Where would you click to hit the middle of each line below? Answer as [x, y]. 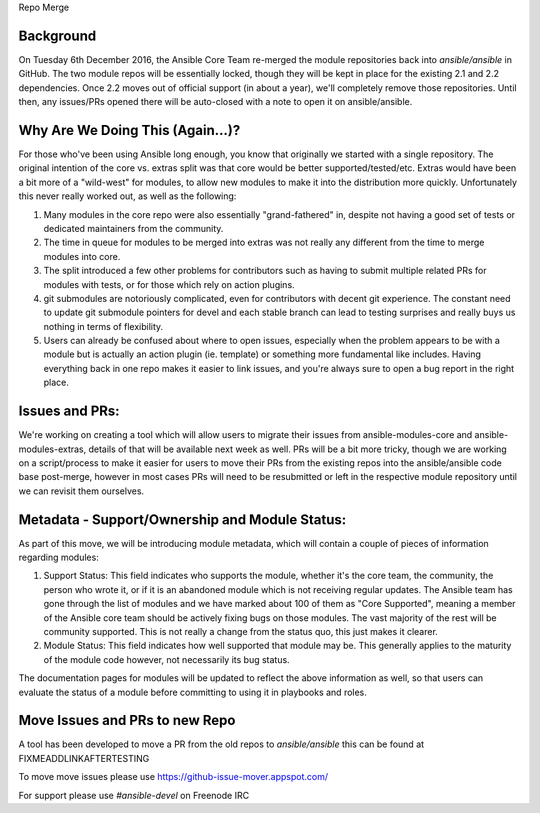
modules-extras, [52, 449]
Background [57, 35]
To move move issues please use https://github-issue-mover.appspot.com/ [173, 777]
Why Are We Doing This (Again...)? [129, 130]
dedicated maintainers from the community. [133, 228]
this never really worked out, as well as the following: [127, 196]
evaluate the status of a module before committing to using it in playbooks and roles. [192, 692]
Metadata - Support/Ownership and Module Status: [182, 519]
